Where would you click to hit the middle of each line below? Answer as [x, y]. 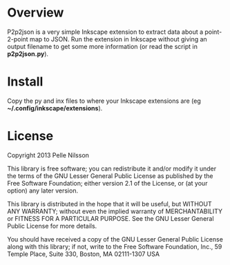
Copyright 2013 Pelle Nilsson [48, 155]
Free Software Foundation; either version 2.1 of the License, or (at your [107, 183]
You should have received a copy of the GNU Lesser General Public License [115, 239]
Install [25, 82]
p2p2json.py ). [28, 54]
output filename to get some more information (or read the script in [103, 46]
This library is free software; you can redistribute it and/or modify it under [112, 168]
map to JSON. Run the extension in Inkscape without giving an [118, 39]
